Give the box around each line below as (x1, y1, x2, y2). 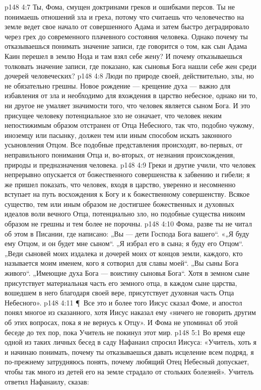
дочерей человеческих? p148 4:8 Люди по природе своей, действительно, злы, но (5, 70, 254, 81)
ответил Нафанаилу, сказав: (5, 376, 89, 386)
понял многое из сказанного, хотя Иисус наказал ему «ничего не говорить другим (5, 307, 256, 318)
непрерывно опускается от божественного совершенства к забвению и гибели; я (5, 169, 250, 180)
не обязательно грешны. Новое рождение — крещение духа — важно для (5, 80, 231, 91)
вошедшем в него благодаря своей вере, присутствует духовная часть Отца (5, 287, 234, 298)
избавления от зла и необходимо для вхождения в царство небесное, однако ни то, (5, 90, 257, 101)
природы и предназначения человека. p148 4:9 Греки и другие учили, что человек (5, 159, 256, 170)
